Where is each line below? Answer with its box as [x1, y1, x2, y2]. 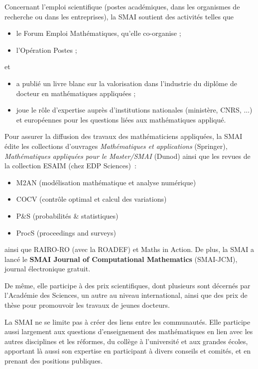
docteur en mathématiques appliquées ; [16, 88, 136, 98]
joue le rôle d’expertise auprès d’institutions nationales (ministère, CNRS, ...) [16, 105, 253, 115]
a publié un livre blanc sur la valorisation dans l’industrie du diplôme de [16, 78, 237, 88]
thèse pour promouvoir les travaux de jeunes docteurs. [4, 300, 170, 310]
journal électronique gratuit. [4, 263, 91, 274]
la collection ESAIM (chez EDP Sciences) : [4, 160, 136, 171]
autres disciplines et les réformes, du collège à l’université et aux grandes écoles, [4, 336, 248, 346]
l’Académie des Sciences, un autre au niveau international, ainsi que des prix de [4, 290, 248, 300]
